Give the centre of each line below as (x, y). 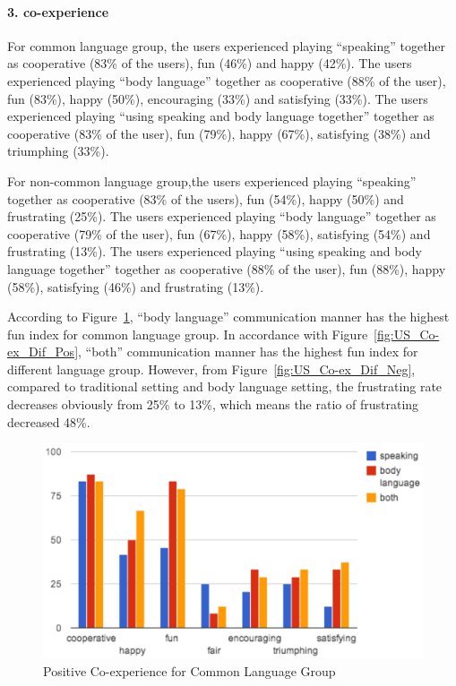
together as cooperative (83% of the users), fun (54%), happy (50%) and (206, 198)
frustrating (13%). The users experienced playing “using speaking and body (215, 251)
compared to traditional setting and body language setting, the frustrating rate (225, 386)
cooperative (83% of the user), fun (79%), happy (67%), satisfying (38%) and (219, 133)
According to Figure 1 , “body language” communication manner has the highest (228, 317)
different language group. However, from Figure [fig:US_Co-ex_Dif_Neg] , (211, 369)
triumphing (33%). (58, 151)
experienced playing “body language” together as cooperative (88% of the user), (227, 80)
